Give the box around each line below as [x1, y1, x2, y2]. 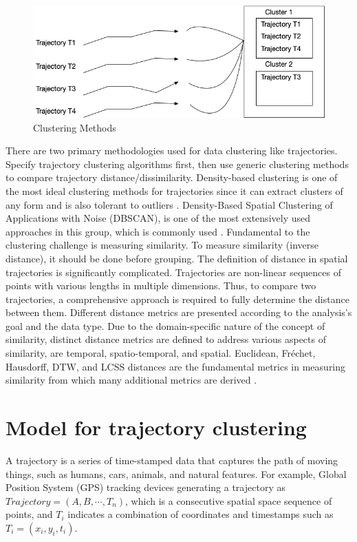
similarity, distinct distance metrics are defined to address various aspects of [6, 332, 326, 346]
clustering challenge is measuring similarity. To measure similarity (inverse [6, 238, 318, 252]
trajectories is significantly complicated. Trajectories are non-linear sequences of [6, 264, 341, 279]
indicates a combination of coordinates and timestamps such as [67, 507, 334, 521]
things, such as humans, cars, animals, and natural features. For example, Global [6, 466, 347, 481]
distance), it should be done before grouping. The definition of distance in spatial [6, 251, 348, 265]
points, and [6, 507, 53, 521]
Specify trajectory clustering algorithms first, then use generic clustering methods [6, 156, 349, 171]
